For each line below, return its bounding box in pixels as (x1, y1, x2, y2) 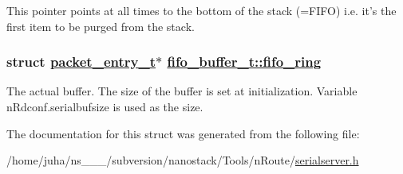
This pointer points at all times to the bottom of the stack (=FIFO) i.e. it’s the (6, 2, 397, 18)
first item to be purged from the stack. (6, 17, 195, 34)
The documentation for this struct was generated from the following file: (6, 125, 360, 141)
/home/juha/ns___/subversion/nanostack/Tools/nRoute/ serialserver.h (6, 152, 359, 168)
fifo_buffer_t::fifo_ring (167, 52, 322, 72)
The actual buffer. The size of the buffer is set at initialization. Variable (6, 83, 358, 99)
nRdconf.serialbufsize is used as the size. (6, 99, 203, 114)
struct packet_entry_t (6, 52, 156, 72)
